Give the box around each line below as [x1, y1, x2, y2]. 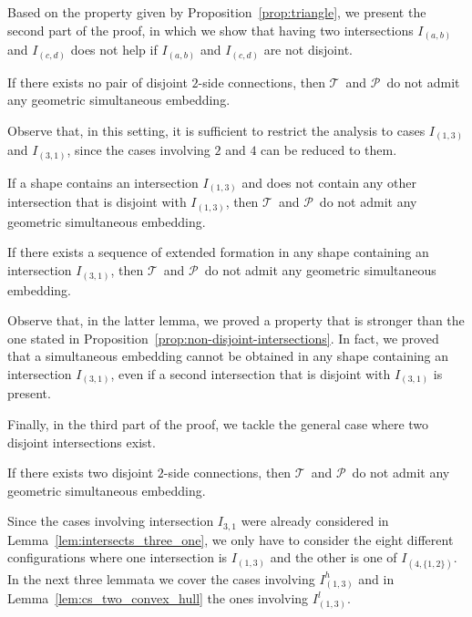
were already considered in [241, 511, 389, 530]
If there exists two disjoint [7, 463, 154, 482]
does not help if [70, 40, 158, 59]
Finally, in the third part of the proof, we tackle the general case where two [7, 415, 429, 434]
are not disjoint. [263, 40, 353, 59]
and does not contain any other [241, 172, 416, 191]
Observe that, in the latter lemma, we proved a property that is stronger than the [7, 311, 465, 330]
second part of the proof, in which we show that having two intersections [7, 20, 414, 39]
